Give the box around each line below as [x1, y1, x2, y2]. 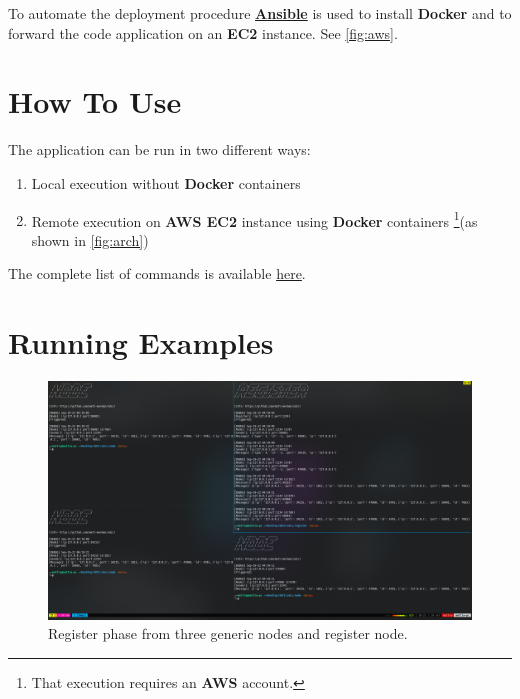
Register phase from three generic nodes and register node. [48, 623, 408, 644]
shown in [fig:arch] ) [31, 229, 149, 250]
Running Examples [8, 322, 274, 363]
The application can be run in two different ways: [8, 139, 311, 160]
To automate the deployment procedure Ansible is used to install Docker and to [8, 3, 512, 23]
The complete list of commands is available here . [8, 263, 306, 284]
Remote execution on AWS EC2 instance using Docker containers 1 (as [31, 207, 478, 231]
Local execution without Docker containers [31, 172, 301, 193]
